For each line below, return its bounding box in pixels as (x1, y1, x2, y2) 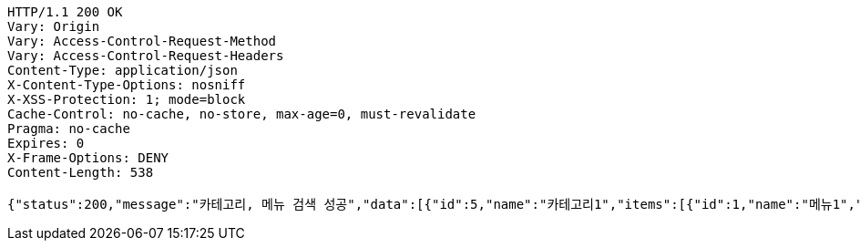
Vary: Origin (7, 19, 100, 34)
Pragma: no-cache (7, 121, 130, 136)
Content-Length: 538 (7, 165, 154, 180)
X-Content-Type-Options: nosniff (7, 77, 246, 92)
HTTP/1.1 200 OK (7, 5, 123, 19)
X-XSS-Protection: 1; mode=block (7, 92, 246, 107)
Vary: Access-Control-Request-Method (7, 34, 277, 48)
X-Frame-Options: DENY (7, 150, 169, 165)
